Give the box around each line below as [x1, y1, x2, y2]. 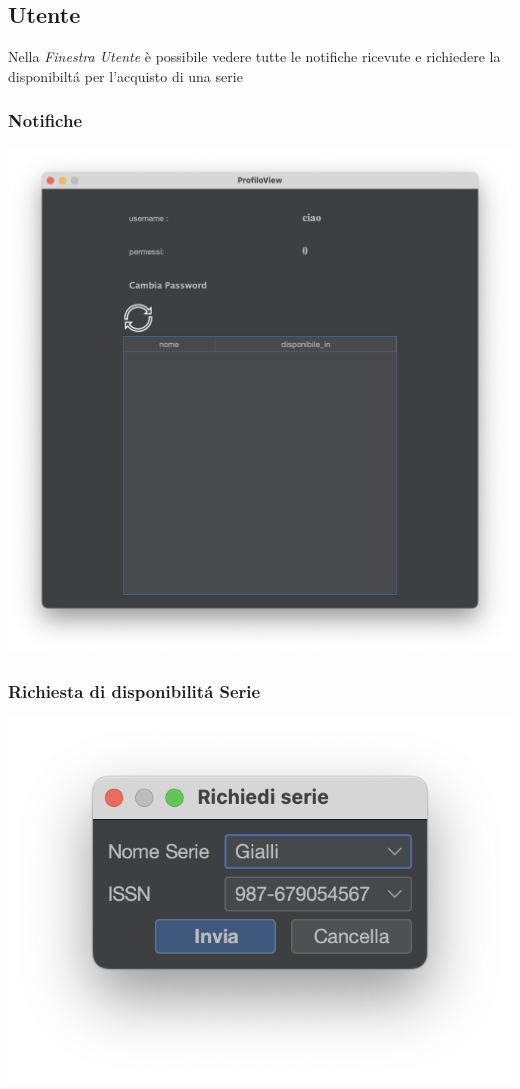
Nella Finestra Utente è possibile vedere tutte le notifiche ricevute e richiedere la [8, 46, 501, 67]
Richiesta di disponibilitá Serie [8, 679, 261, 704]
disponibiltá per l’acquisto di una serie [8, 65, 243, 86]
